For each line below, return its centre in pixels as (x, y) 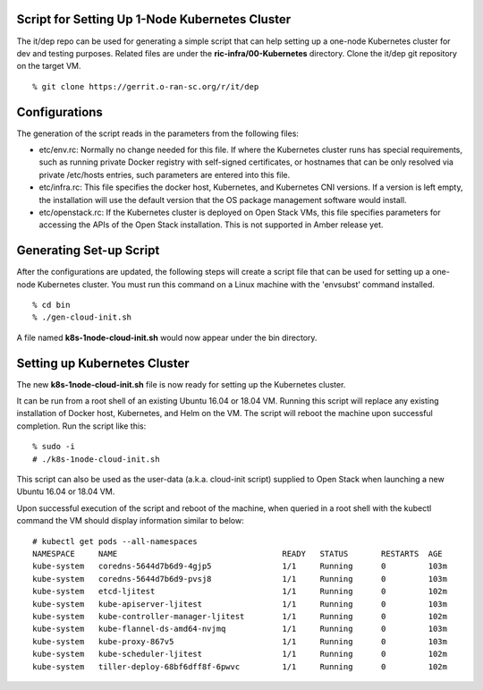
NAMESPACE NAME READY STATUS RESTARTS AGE (237, 554)
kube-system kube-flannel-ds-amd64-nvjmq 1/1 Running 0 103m (240, 629)
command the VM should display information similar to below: (131, 521)
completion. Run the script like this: (81, 426)
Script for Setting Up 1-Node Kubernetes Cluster (153, 19)
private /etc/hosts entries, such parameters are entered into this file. (165, 175)
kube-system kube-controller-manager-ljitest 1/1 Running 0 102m (240, 616)
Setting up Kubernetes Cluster (103, 363)
